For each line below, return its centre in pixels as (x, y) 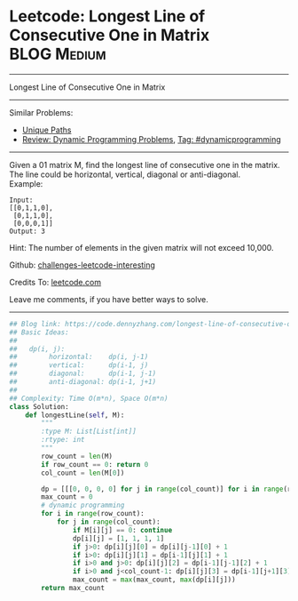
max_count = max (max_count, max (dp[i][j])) (154, 580)
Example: (26, 183)
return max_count (73, 589)
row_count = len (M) (77, 456)
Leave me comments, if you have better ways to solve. (109, 299)
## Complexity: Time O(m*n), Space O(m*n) (89, 398)
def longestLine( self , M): (75, 415)
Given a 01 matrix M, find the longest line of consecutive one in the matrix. (145, 164)
